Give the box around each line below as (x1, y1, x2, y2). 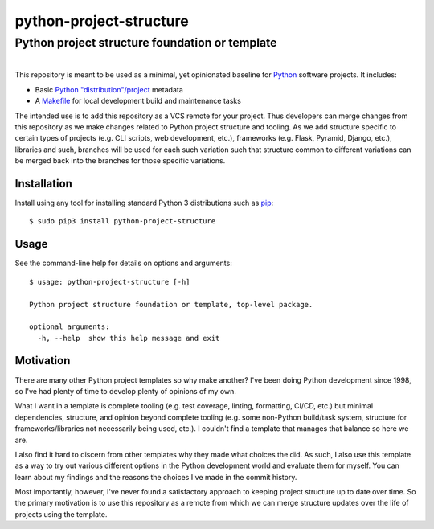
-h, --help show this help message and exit (37, 334, 220, 342)
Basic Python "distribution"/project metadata (35, 84, 184, 94)
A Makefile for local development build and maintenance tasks (35, 96, 241, 106)
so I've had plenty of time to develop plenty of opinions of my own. (14, 386, 237, 396)
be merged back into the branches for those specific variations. (14, 156, 226, 166)
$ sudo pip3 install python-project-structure (29, 217, 216, 226)
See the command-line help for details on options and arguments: (14, 258, 232, 269)
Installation (14, 177, 72, 191)
